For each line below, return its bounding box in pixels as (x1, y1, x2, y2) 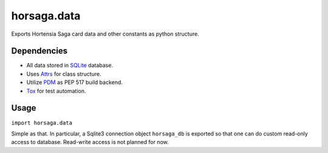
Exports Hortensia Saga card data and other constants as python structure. (11, 30, 200, 37)
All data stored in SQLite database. (26, 62, 114, 69)
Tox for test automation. (26, 87, 86, 94)
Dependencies (11, 46, 68, 56)
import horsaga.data (11, 119, 73, 126)
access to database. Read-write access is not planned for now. (11, 138, 169, 146)
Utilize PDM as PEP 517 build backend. (26, 79, 123, 86)
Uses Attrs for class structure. (26, 70, 101, 77)
